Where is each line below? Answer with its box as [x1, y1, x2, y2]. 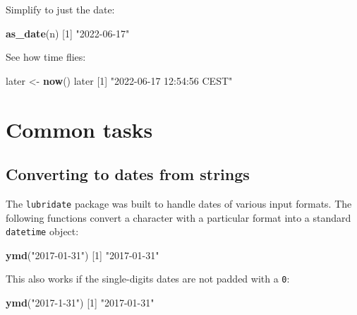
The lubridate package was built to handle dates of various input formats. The [6, 196, 352, 210]
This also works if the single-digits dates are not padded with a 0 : [6, 271, 290, 286]
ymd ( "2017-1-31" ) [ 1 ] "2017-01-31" [6, 295, 155, 310]
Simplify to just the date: [6, 2, 115, 16]
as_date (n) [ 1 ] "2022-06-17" [6, 25, 130, 40]
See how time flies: [6, 49, 86, 64]
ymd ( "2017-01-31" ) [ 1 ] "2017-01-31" [6, 247, 159, 262]
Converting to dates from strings [6, 163, 250, 185]
